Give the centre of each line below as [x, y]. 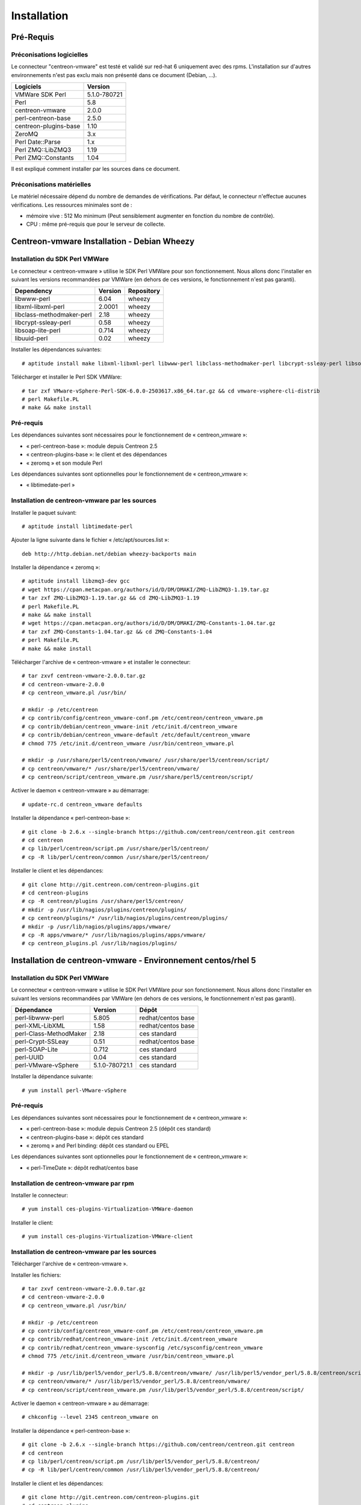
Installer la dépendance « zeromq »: [56, 567]
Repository [144, 291]
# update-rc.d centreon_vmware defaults [82, 804]
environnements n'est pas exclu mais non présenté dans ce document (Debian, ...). [114, 75]
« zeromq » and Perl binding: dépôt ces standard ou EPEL [98, 1145]
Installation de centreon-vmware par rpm [73, 1183]
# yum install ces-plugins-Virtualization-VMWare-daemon [108, 1209]
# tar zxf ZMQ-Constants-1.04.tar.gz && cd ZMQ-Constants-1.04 [117, 631]
